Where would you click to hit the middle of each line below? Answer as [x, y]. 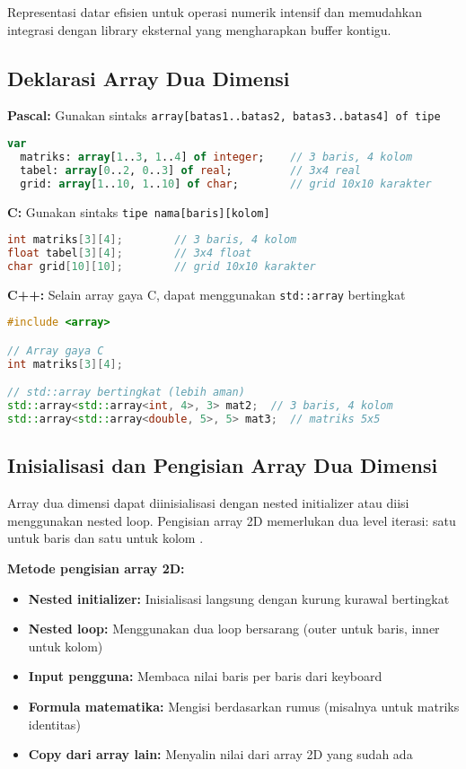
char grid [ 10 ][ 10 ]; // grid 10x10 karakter [162, 266]
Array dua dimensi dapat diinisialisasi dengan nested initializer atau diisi [208, 503]
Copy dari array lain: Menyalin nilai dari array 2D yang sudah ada [220, 754]
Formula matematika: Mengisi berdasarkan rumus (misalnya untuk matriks [244, 706]
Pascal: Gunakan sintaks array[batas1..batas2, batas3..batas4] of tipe [224, 115]
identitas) [54, 724]
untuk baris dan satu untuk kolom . [106, 538]
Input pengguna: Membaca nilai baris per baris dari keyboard [205, 676]
